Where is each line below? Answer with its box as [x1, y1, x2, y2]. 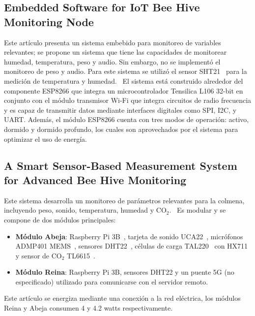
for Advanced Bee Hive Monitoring [4, 172, 187, 187]
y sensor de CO [15, 250, 62, 260]
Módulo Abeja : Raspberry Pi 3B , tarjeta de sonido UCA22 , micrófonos [15, 231, 243, 241]
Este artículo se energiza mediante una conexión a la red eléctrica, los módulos [4, 293, 241, 303]
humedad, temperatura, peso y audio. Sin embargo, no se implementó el [4, 56, 221, 66]
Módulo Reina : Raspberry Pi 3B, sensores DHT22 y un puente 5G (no [15, 267, 234, 277]
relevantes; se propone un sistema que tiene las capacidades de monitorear [4, 47, 227, 57]
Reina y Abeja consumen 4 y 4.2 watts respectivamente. [4, 303, 173, 313]
